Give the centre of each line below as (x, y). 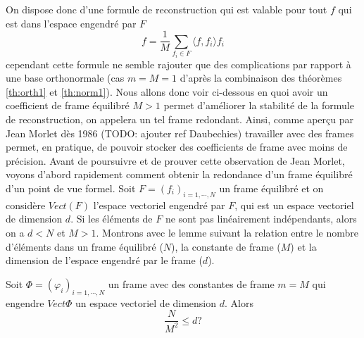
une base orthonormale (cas (65, 78)
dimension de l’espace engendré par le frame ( (104, 260)
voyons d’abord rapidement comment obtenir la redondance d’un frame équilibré (179, 174)
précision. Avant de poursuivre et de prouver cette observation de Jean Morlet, (175, 160)
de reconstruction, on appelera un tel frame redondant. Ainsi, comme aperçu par (180, 119)
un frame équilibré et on (271, 188)
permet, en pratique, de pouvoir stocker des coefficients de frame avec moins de (177, 147)
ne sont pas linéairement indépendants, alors (261, 219)
